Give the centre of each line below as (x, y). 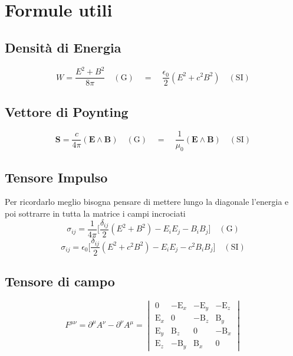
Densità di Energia (63, 47)
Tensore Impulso (56, 177)
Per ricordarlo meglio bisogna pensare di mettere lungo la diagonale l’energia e (147, 202)
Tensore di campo (60, 281)
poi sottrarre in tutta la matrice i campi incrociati (95, 213)
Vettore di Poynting (67, 111)
